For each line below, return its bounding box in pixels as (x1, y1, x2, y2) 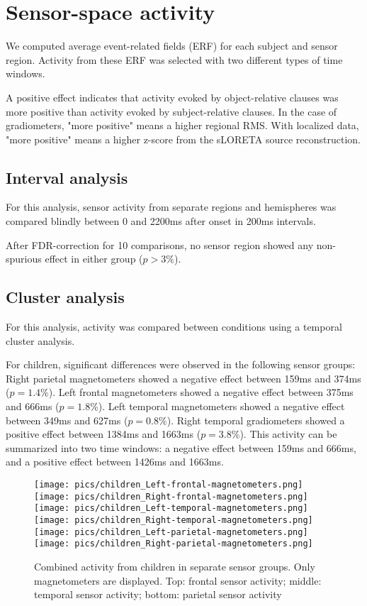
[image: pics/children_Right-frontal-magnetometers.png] (34, 491, 308, 502)
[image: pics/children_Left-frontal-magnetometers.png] (34, 480, 303, 490)
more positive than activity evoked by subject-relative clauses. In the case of (6, 104, 337, 119)
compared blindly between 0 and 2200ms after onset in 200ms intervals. (6, 214, 316, 228)
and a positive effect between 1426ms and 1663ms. (6, 454, 224, 469)
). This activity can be (239, 426, 337, 441)
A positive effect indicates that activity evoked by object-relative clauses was (6, 89, 339, 104)
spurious (6, 251, 42, 266)
